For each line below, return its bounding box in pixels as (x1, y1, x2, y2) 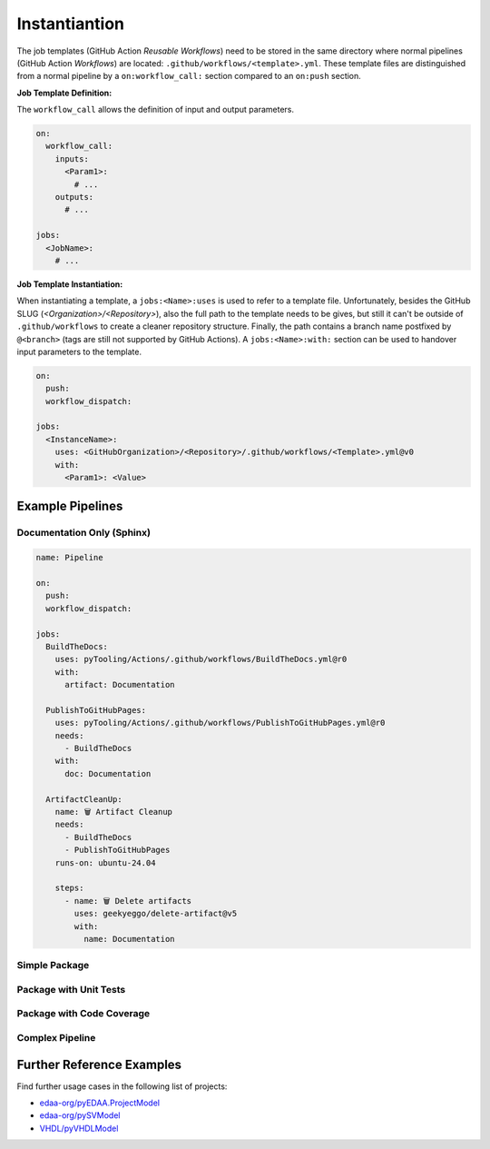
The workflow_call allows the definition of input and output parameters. (16, 104, 295, 115)
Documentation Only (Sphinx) (16, 527, 152, 540)
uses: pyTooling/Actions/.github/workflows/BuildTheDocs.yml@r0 (54, 654, 348, 665)
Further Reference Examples (16, 1056, 181, 1072)
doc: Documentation (64, 768, 152, 778)
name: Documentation (83, 934, 176, 944)
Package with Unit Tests (16, 983, 126, 995)
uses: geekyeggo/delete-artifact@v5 (73, 908, 238, 919)
